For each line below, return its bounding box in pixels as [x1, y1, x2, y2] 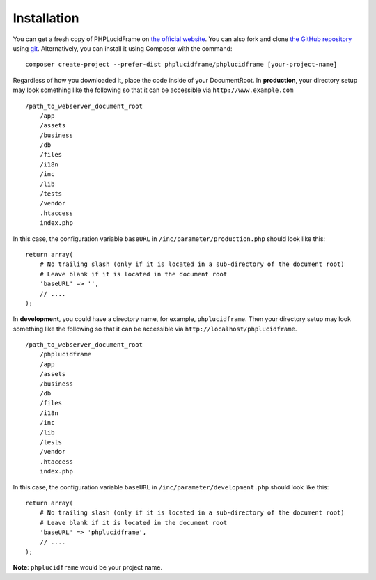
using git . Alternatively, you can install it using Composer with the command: [13, 44, 233, 52]
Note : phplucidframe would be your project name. [13, 563, 163, 572]
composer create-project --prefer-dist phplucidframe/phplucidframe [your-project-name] [25, 61, 338, 69]
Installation [13, 10, 79, 26]
